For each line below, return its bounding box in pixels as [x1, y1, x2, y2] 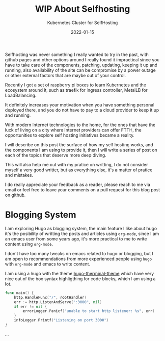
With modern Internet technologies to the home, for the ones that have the [5, 122, 156, 128]
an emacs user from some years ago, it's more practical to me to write [5, 236, 147, 241]
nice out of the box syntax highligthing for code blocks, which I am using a [5, 276, 156, 282]
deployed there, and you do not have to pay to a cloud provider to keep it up [5, 107, 159, 113]
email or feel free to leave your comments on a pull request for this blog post [5, 186, 160, 192]
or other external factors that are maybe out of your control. [5, 72, 126, 78]
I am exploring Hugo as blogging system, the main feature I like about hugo [5, 225, 157, 231]
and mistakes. [5, 172, 33, 178]
